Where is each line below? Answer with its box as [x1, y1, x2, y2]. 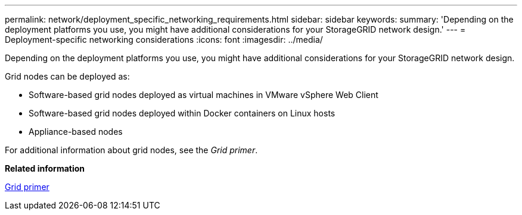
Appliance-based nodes [29, 127, 123, 137]
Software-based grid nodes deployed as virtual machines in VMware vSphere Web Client [29, 90, 378, 100]
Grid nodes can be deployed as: [5, 71, 130, 81]
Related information [5, 163, 85, 173]
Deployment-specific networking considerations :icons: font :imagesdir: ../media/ [5, 34, 323, 45]
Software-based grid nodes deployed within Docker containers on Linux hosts [29, 108, 335, 118]
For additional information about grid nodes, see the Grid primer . [5, 145, 258, 155]
